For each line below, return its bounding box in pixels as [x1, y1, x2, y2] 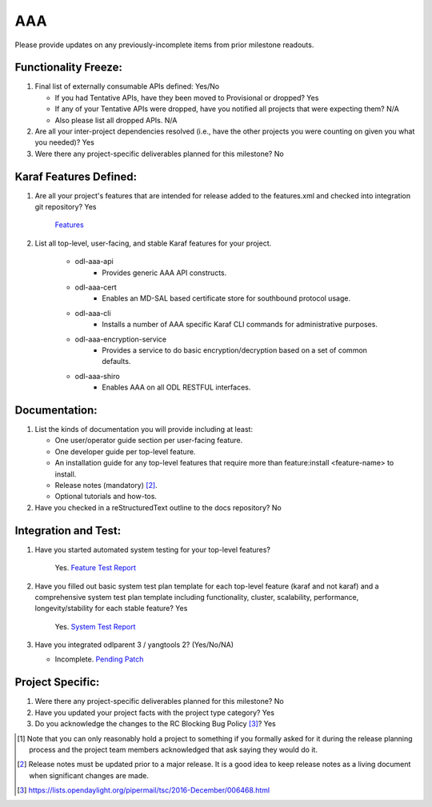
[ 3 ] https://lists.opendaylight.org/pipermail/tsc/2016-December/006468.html [17, 785, 270, 795]
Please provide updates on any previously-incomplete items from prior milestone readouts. [14, 40, 314, 50]
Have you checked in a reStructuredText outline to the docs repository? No [34, 502, 282, 512]
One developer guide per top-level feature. [54, 446, 196, 456]
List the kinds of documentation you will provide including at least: [34, 425, 254, 434]
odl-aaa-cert [74, 282, 118, 292]
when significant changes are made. [29, 770, 150, 780]
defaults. [102, 357, 131, 366]
